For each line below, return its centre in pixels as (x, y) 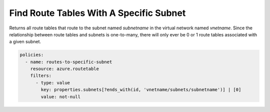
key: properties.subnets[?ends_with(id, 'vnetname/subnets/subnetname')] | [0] (141, 90)
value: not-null (61, 97)
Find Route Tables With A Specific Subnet (97, 13)
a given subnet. (25, 42)
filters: (41, 76)
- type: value (53, 83)
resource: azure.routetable (65, 69)
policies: (32, 55)
